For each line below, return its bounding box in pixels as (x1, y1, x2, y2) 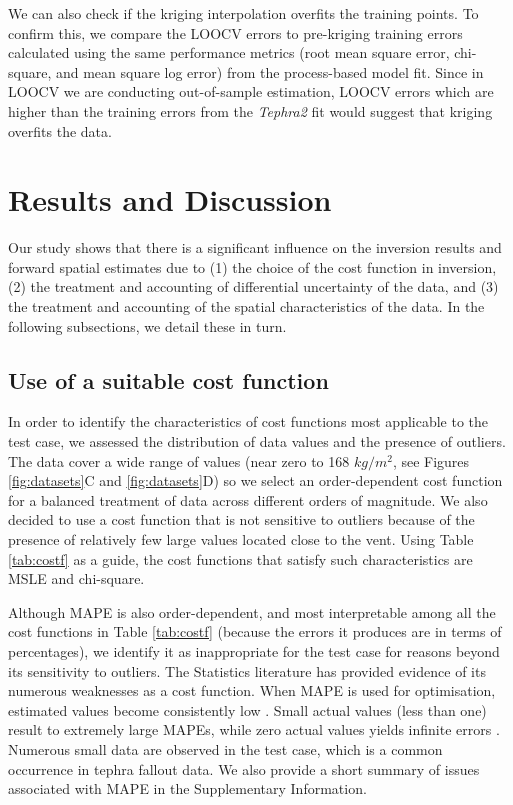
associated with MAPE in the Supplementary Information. (8, 778, 367, 799)
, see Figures (392, 450, 470, 471)
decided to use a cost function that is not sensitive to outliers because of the (8, 509, 475, 530)
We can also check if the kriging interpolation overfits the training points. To (8, 3, 479, 23)
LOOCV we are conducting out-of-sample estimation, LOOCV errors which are (8, 81, 494, 102)
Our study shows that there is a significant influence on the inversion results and (8, 237, 502, 258)
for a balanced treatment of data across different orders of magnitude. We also (8, 489, 488, 510)
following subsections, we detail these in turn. (8, 315, 287, 336)
